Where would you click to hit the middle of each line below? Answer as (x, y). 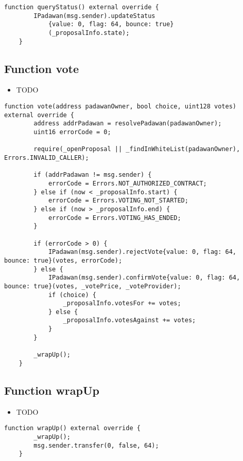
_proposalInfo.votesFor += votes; (122, 303)
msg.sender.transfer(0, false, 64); (96, 445)
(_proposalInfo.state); (89, 33)
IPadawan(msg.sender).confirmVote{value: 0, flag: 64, (144, 278)
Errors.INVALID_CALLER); (47, 158)
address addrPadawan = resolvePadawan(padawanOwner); (128, 124)
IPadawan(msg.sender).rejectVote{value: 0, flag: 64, (142, 252)
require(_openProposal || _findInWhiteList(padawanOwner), (137, 149)
